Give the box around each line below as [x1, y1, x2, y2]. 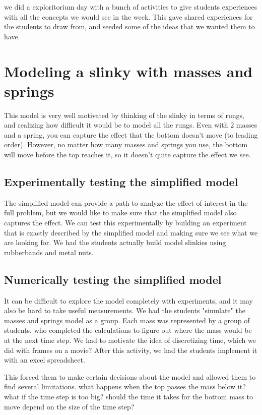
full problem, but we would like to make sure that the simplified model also [4, 207, 237, 218]
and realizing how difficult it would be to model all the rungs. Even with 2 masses [4, 120, 257, 130]
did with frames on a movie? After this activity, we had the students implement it [4, 344, 257, 355]
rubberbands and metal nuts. [4, 247, 94, 257]
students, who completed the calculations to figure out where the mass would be [4, 325, 252, 335]
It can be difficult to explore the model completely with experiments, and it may [4, 295, 253, 306]
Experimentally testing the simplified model [4, 174, 238, 190]
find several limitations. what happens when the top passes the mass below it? [4, 381, 246, 392]
